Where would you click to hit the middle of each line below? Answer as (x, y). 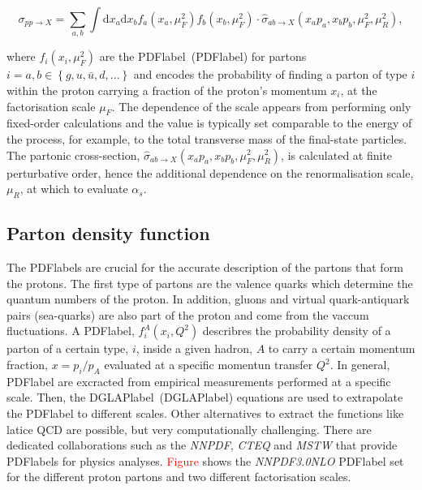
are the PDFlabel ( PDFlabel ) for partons (203, 56)
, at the (359, 90)
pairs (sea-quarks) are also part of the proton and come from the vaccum (188, 314)
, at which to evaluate (74, 189)
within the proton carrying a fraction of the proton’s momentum (167, 90)
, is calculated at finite (337, 155)
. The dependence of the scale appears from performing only (261, 106)
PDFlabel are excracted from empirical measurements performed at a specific (199, 381)
